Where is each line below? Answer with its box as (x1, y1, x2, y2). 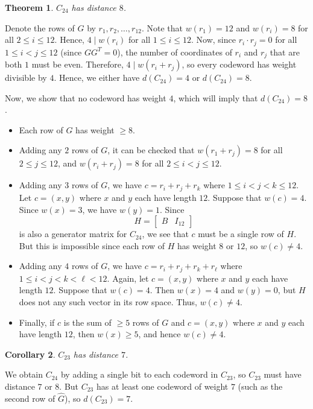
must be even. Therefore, (31, 58, 124, 71)
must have (264, 368, 302, 381)
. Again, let (107, 271, 149, 284)
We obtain (5, 368, 43, 381)
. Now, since (191, 33, 236, 46)
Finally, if (19, 315, 55, 328)
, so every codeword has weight (182, 58, 297, 71)
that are (270, 45, 300, 58)
